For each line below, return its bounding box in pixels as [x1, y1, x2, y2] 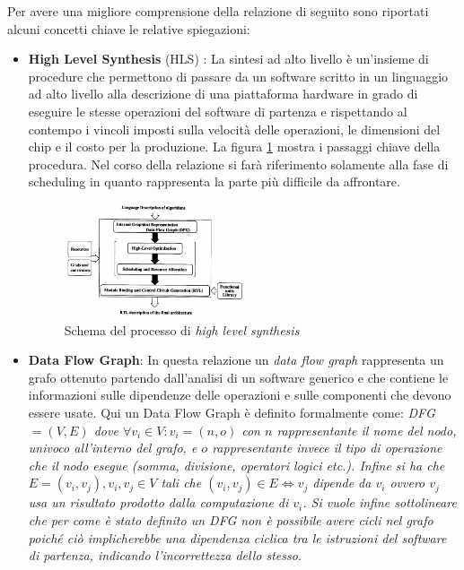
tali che [161, 473, 202, 492]
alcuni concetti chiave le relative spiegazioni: [7, 19, 250, 38]
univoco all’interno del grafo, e [28, 438, 197, 457]
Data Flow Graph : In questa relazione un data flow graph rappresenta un [28, 350, 444, 369]
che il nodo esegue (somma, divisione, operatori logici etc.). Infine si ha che [28, 455, 445, 474]
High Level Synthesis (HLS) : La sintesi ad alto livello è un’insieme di [28, 49, 429, 68]
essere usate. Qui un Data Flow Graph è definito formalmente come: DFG [28, 403, 435, 421]
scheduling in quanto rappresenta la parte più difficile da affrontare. [28, 172, 400, 191]
